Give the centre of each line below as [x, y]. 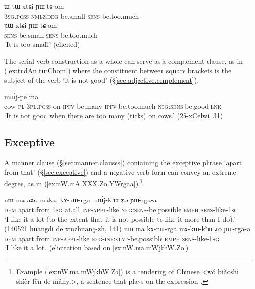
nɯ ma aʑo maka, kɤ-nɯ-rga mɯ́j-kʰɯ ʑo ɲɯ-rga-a [81, 200]
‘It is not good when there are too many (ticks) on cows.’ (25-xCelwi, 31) [114, 115]
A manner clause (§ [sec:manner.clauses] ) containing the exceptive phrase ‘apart [123, 162]
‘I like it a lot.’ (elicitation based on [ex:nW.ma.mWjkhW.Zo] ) [97, 248]
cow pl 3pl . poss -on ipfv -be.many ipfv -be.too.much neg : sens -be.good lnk [113, 106]
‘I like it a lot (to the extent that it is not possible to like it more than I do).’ [120, 219]
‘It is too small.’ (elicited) [42, 44]
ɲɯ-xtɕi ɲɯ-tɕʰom [31, 25]
